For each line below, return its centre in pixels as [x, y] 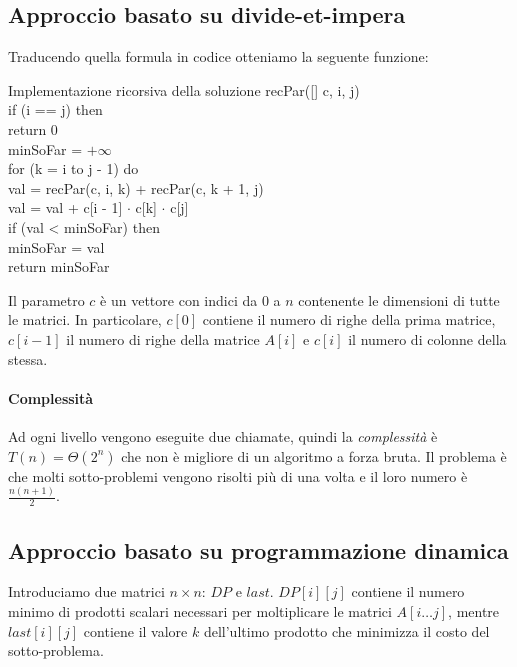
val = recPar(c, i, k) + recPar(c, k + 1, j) [136, 187]
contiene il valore [135, 630]
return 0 [33, 128]
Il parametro [46, 299]
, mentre [474, 611]
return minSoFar [59, 266]
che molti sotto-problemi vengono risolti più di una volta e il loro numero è [238, 475]
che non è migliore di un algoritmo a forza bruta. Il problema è [314, 455]
